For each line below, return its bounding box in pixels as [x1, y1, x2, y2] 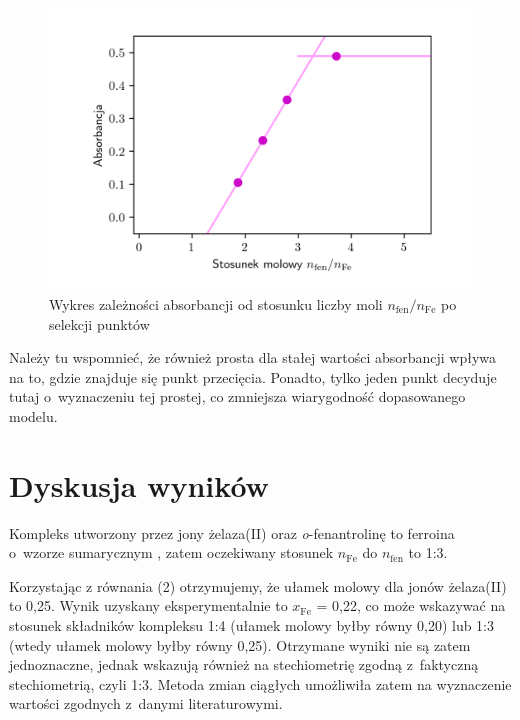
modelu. [9, 405, 58, 426]
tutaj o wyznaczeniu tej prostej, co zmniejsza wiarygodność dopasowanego [9, 386, 466, 407]
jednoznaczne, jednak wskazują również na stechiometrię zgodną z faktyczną [9, 654, 479, 675]
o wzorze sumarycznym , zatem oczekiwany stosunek [9, 542, 334, 563]
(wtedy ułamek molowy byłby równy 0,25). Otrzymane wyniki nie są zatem [9, 634, 471, 655]
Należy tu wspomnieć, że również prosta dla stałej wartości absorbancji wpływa [9, 347, 497, 368]
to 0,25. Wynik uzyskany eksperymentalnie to [9, 595, 288, 616]
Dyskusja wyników [9, 464, 269, 505]
